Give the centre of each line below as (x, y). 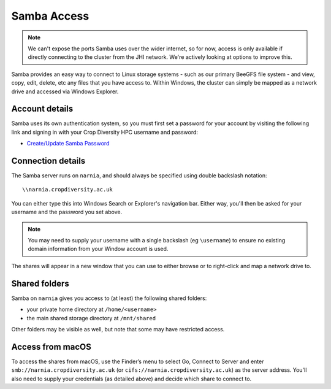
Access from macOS (51, 347)
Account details (42, 109)
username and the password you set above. (67, 212)
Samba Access (50, 16)
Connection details (48, 161)
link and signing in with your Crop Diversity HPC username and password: (105, 132)
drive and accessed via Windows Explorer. (65, 91)
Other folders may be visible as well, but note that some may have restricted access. (118, 329)
